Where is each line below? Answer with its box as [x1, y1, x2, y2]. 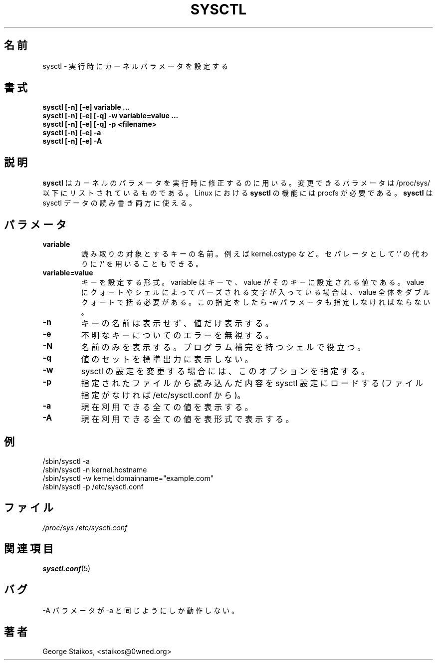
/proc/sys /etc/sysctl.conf [42, 523, 128, 532]
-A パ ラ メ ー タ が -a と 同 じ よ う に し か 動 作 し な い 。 [42, 606, 239, 615]
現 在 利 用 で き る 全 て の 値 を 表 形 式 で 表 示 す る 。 [81, 414, 294, 425]
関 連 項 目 [4, 542, 53, 555]
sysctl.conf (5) [42, 564, 91, 573]
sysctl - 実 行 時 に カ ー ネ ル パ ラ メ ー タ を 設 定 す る [42, 61, 228, 70]
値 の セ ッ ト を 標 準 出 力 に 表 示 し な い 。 [81, 354, 253, 365]
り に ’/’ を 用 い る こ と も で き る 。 [81, 259, 203, 268]
